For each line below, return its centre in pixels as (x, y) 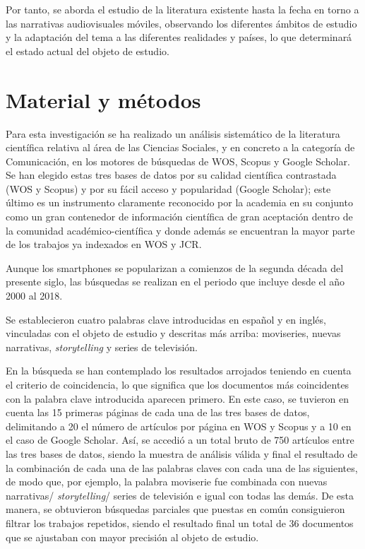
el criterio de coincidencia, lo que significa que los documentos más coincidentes (178, 384)
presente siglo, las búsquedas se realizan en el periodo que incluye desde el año (175, 282)
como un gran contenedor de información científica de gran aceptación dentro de (179, 217)
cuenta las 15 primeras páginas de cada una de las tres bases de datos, (158, 412)
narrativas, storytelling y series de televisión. (102, 347)
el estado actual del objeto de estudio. (88, 51)
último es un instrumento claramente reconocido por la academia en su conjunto (179, 202)
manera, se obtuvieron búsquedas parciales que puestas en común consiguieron (175, 509)
